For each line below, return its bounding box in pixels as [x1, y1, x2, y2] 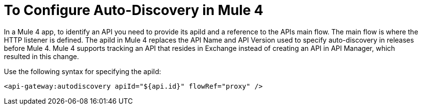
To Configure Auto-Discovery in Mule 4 [4, 2, 264, 18]
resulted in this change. [4, 52, 79, 61]
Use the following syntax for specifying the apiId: [4, 67, 161, 76]
